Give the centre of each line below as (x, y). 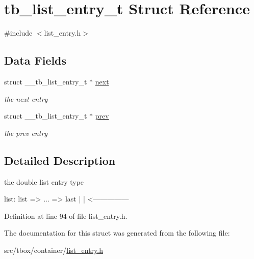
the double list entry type (44, 181)
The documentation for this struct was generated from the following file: (117, 233)
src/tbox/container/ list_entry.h (54, 250)
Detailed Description (60, 160)
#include (18, 33)
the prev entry (26, 133)
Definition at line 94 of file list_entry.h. (66, 215)
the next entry (26, 98)
